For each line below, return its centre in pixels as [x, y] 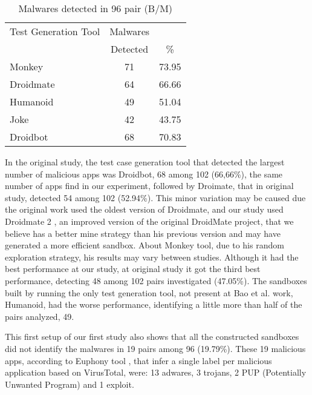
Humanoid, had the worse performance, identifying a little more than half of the [154, 304]
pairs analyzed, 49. [40, 316]
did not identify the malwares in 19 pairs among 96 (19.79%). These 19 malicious [155, 348]
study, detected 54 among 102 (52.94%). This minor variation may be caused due [155, 197]
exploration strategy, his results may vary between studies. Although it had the [152, 257]
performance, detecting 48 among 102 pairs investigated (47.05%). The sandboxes [156, 280]
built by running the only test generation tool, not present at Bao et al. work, [149, 292]
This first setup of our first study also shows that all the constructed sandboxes [152, 337]
